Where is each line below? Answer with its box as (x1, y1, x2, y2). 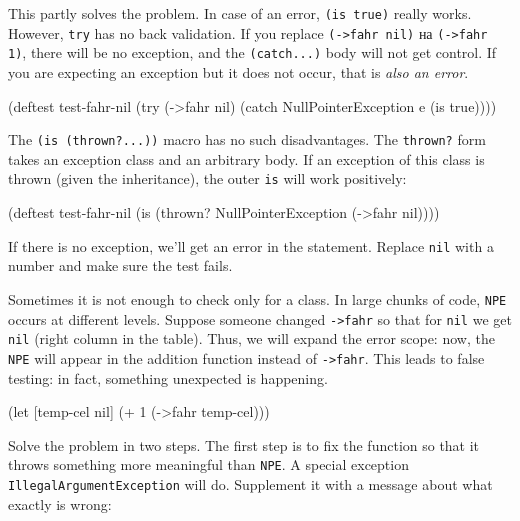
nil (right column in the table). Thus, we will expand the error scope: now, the (8, 328, 495, 349)
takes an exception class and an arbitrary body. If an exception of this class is (8, 148, 485, 169)
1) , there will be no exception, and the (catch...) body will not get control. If (8, 42, 497, 63)
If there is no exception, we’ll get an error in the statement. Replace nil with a (8, 235, 494, 256)
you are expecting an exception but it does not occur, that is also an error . (8, 61, 469, 82)
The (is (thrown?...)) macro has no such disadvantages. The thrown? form (8, 129, 486, 150)
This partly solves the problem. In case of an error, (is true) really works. (8, 3, 472, 23)
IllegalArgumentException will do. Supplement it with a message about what (8, 473, 493, 494)
